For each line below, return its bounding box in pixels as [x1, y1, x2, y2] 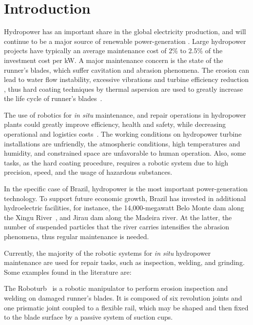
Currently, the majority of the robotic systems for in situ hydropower [4, 247, 211, 258]
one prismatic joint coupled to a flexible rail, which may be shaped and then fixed [4, 302, 249, 312]
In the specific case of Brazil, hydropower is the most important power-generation [4, 183, 248, 194]
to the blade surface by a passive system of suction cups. [4, 312, 173, 322]
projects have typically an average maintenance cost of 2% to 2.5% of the [4, 45, 223, 56]
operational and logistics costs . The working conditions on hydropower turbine [4, 129, 242, 139]
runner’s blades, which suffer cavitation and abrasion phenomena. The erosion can [4, 64, 250, 75]
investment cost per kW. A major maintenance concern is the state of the [4, 55, 223, 65]
